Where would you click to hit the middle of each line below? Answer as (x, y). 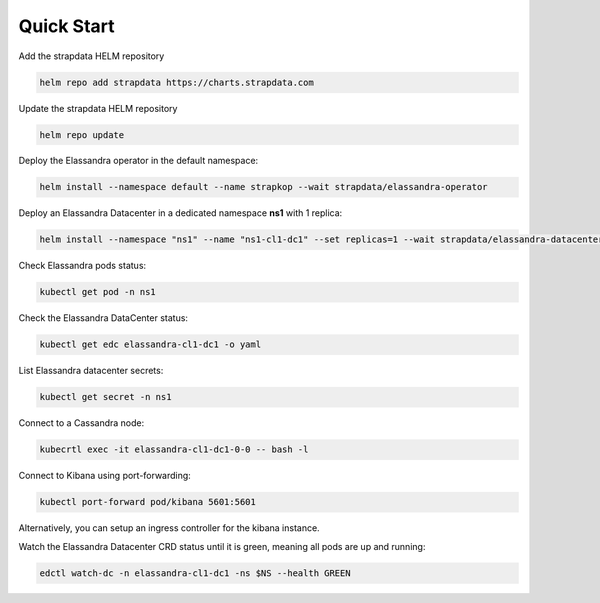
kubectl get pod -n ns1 (98, 292)
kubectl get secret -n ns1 (105, 397)
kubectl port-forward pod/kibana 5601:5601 (148, 502)
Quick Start (66, 26)
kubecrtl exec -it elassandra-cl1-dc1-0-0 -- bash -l (174, 449)
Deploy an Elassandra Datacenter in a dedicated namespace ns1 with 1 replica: (180, 213)
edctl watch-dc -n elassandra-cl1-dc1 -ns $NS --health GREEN (195, 573)
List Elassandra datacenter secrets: (91, 371)
